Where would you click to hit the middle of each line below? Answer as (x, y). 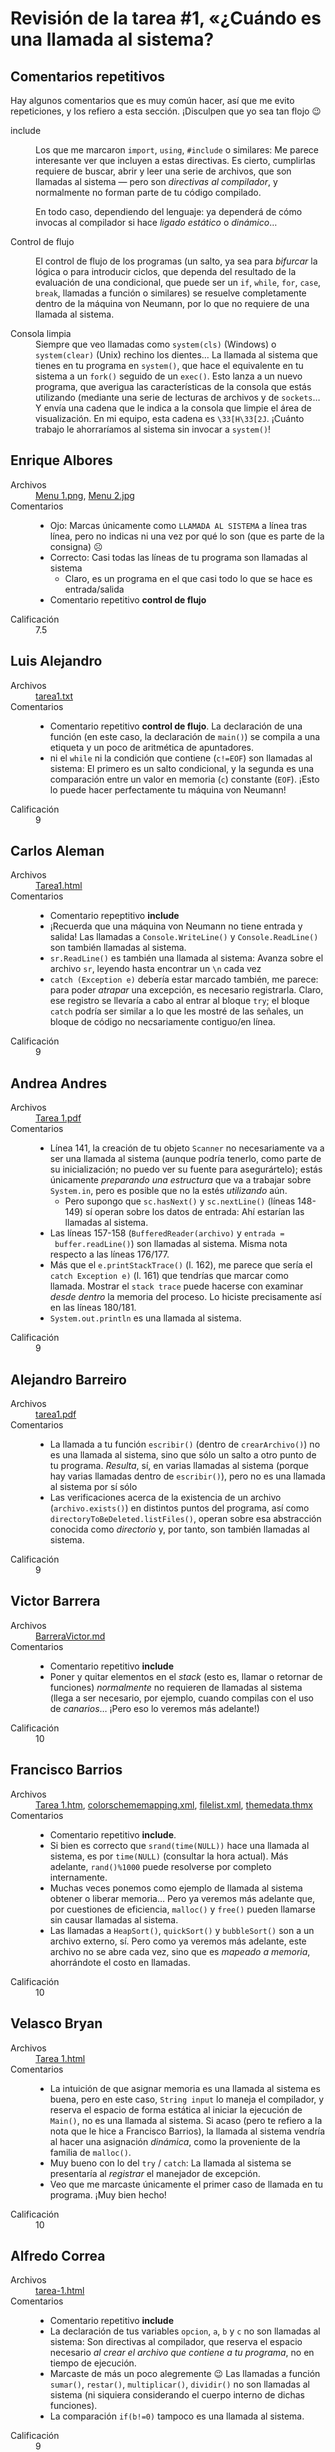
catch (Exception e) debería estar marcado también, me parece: (184, 979)
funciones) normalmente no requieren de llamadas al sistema (176, 1687)
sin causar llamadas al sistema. (114, 1919)
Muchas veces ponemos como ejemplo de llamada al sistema (176, 1888)
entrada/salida (94, 589)
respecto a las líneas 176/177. (109, 1254)
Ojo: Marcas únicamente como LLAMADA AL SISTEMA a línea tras (178, 525)
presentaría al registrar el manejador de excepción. (155, 2173)
